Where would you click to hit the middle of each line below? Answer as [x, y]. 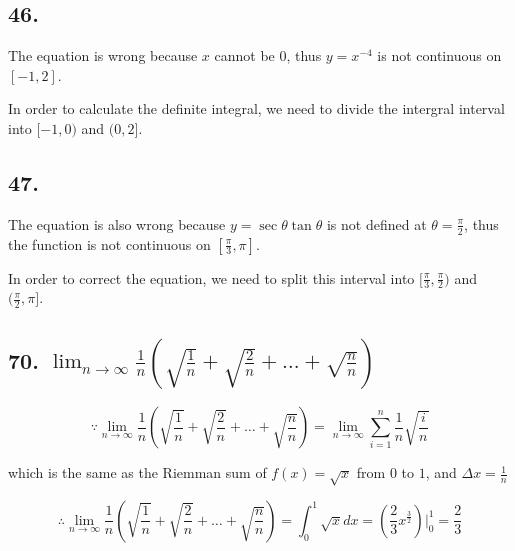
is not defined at [376, 223]
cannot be [244, 55]
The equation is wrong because [103, 55]
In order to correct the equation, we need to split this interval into [211, 277]
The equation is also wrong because [117, 223]
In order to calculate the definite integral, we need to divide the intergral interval [256, 108]
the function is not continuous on [109, 243]
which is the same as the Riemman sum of [137, 472]
